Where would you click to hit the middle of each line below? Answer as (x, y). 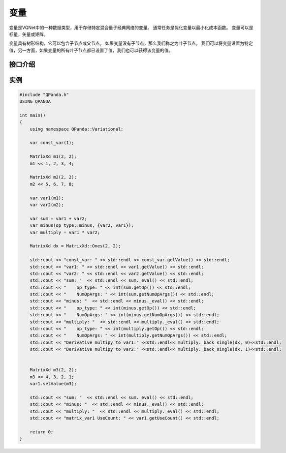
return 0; (42, 432)
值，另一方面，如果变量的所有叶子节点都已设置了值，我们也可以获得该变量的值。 (91, 50)
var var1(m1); (47, 198)
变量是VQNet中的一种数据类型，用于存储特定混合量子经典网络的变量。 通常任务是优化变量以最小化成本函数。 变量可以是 (131, 28)
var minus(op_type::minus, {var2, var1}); (82, 226)
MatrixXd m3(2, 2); (53, 370)
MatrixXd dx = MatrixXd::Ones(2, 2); (75, 246)
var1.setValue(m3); (53, 384)
